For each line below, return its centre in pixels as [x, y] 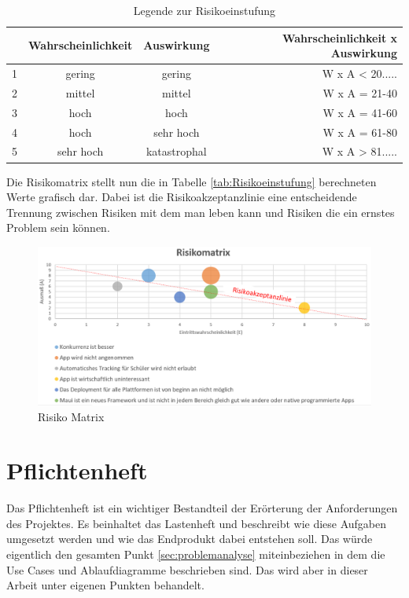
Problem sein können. [58, 227]
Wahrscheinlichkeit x [339, 37]
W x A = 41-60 [360, 112]
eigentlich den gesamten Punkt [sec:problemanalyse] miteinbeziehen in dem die [196, 554]
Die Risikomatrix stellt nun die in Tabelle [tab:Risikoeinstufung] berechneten [192, 181]
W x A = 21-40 [360, 92]
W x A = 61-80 [360, 132]
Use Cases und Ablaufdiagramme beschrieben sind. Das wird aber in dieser [187, 569]
